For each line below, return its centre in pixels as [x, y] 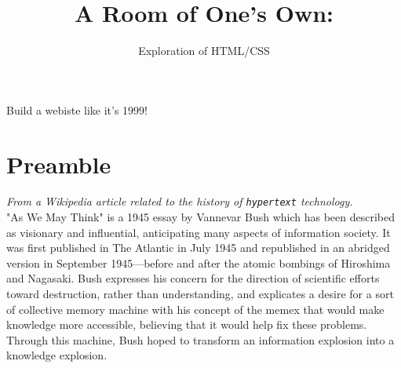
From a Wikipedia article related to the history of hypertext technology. [180, 201]
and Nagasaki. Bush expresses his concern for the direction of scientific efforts [193, 278]
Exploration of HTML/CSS [204, 51]
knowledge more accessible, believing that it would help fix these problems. [187, 324]
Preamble [59, 164]
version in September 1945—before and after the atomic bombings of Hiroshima [199, 262]
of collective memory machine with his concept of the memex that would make [195, 309]
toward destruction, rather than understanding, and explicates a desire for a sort [200, 294]
